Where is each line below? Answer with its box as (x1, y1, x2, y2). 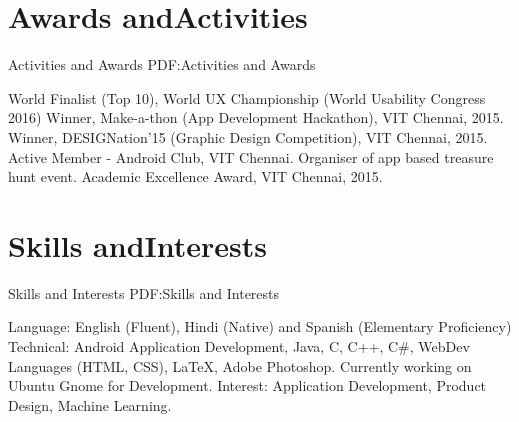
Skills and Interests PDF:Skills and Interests (8, 282, 280, 303)
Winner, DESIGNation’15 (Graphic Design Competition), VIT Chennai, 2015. (8, 126, 488, 147)
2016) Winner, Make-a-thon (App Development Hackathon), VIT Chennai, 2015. (8, 107, 504, 128)
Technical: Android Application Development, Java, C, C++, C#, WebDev (8, 336, 470, 356)
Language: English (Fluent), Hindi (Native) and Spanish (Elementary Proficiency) (8, 316, 512, 337)
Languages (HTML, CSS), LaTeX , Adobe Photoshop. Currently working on (8, 355, 472, 376)
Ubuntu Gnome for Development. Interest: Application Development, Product (8, 375, 487, 396)
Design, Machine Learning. (8, 394, 172, 415)
